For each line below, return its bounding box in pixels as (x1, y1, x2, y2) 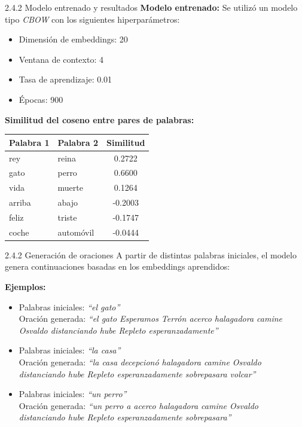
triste (57, 211, 77, 223)
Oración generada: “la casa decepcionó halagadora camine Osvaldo (19, 355, 261, 368)
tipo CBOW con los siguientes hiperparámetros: (5, 13, 180, 25)
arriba (9, 196, 31, 209)
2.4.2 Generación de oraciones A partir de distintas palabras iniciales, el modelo (5, 248, 297, 261)
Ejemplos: (5, 280, 46, 292)
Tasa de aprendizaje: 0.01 (19, 73, 112, 86)
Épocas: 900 (19, 93, 63, 105)
